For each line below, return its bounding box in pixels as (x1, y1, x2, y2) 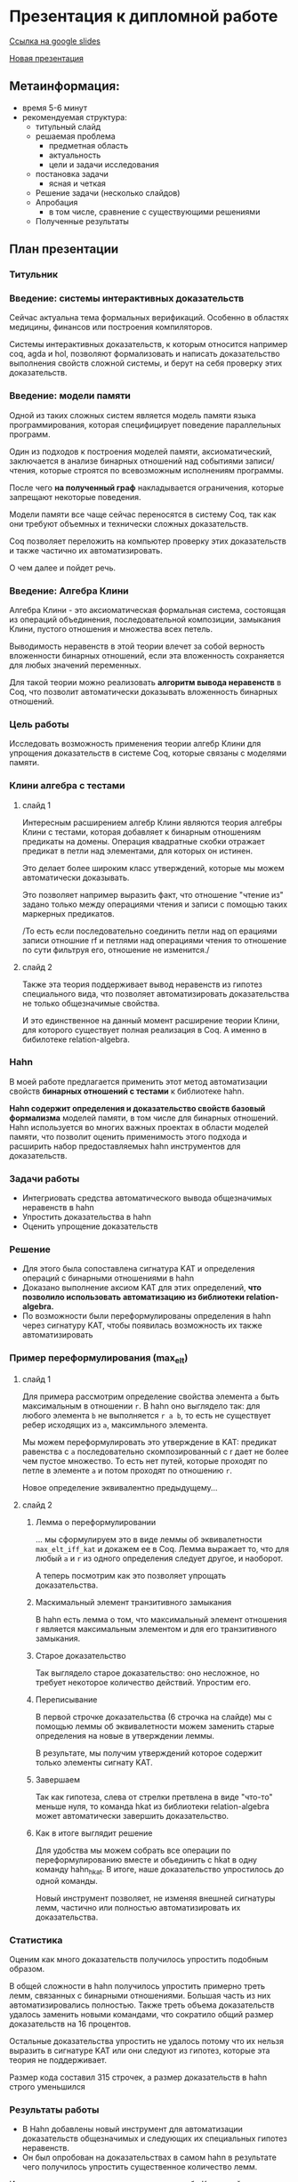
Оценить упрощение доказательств (21, 1221, 158, 1232)
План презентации (9, 242, 119, 257)
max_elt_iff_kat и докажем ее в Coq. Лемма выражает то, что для (35, 1544, 289, 1554)
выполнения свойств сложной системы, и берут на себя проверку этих (9, 358, 283, 368)
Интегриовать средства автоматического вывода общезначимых (21, 1192, 273, 1203)
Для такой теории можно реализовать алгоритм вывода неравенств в (9, 676, 282, 687)
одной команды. (35, 1875, 98, 1886)
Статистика (9, 1934, 63, 1946)
